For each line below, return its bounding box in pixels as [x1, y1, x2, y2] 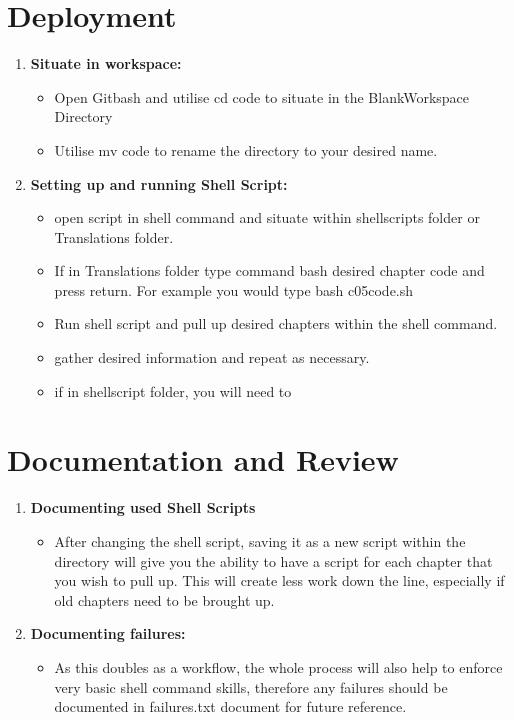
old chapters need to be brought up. [54, 589, 275, 610]
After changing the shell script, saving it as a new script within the [54, 530, 466, 551]
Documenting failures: [30, 623, 186, 644]
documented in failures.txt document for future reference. [54, 696, 407, 717]
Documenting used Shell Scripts [30, 497, 256, 518]
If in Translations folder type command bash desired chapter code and [54, 260, 485, 281]
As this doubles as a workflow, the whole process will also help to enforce [54, 656, 503, 677]
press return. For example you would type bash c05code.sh [54, 279, 414, 300]
